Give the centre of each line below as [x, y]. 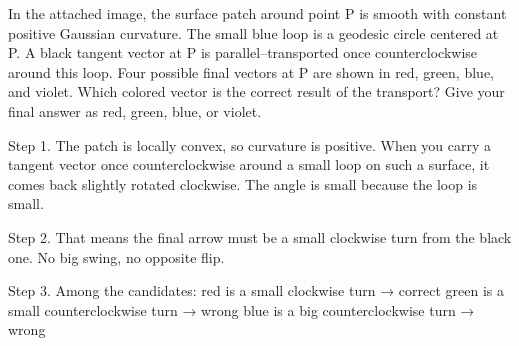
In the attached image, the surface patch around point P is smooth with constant [257, 13]
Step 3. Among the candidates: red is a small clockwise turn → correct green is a [256, 290]
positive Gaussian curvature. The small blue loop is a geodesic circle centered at [253, 32]
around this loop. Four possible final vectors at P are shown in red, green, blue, [251, 71]
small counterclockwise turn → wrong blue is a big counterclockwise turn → [241, 309]
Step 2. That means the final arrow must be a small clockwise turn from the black [260, 236]
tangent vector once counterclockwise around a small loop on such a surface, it [249, 164]
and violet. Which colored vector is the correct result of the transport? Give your [256, 91]
